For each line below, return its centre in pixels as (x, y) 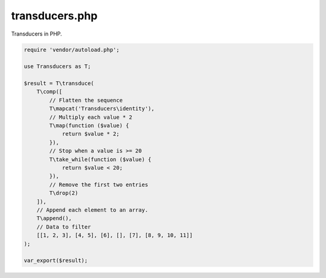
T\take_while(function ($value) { (100, 159)
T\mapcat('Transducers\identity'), (102, 109)
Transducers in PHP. (37, 34)
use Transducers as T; (57, 67)
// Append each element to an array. (92, 210)
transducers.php (54, 16)
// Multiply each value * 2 (91, 117)
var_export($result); (56, 261)
